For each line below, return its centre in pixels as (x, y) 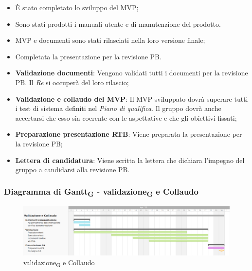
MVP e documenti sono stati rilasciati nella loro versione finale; (110, 40)
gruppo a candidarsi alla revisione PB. (72, 170)
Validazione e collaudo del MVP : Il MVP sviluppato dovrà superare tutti (132, 99)
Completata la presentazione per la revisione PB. (88, 56)
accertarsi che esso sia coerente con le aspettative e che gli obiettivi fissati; (126, 117)
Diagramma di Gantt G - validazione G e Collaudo (101, 192)
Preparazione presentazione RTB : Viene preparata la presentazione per (129, 134)
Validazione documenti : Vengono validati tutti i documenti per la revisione (132, 73)
